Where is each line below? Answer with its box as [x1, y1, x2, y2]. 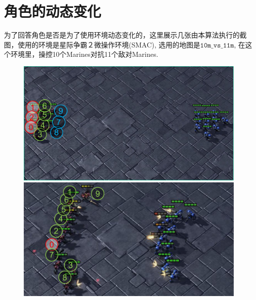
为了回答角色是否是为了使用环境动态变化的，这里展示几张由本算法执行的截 [4, 30, 247, 40]
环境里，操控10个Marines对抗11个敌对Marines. [10, 49, 158, 59]
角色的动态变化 [4, 1, 102, 21]
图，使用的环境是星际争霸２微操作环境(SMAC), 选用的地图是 [4, 39, 201, 49]
